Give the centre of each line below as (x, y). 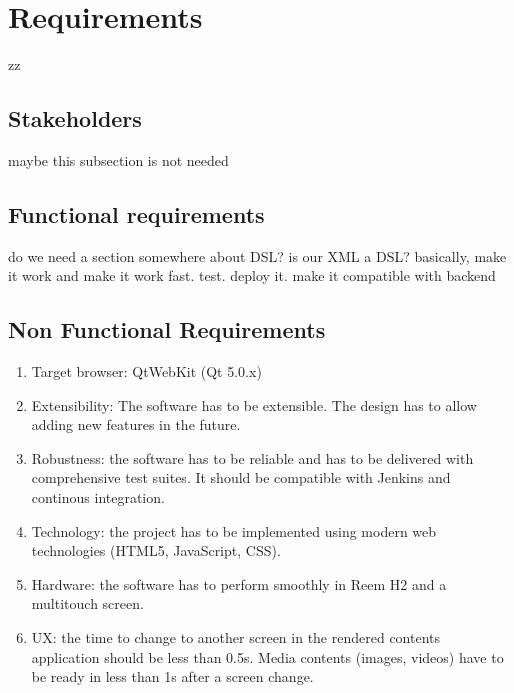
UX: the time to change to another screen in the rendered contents (236, 637)
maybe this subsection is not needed (118, 159)
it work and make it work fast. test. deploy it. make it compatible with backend (252, 275)
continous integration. (98, 497)
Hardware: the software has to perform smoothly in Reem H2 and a (239, 583)
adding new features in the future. (136, 424)
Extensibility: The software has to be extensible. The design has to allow (254, 404)
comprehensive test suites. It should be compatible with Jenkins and (241, 477)
